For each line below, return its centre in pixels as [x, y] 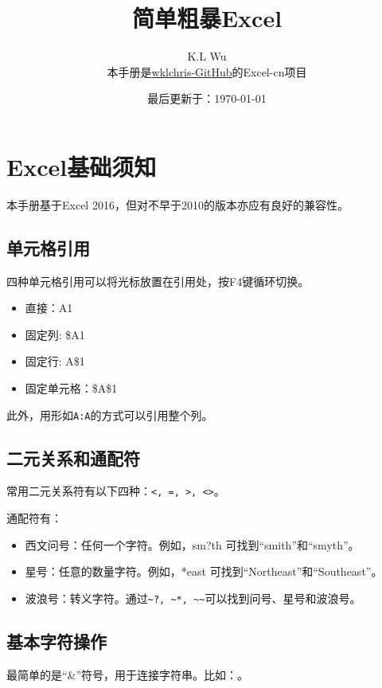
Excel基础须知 [82, 166]
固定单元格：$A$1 [71, 388]
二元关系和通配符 [73, 457]
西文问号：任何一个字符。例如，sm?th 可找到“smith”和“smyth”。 [192, 544]
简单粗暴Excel [207, 18]
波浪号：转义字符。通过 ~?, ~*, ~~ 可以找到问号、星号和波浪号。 [193, 598]
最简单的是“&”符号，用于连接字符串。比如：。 [128, 674]
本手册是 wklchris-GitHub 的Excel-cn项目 [207, 71]
